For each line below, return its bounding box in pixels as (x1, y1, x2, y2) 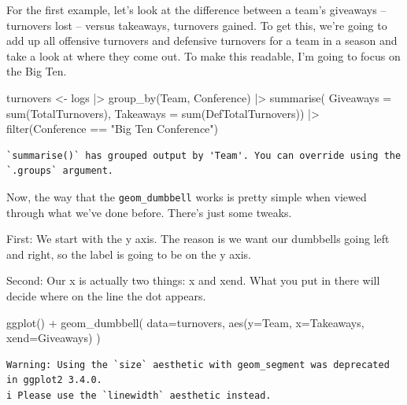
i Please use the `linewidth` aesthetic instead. (6, 389, 272, 401)
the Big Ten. (6, 63, 67, 79)
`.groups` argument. (6, 165, 114, 177)
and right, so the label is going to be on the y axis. (6, 245, 251, 262)
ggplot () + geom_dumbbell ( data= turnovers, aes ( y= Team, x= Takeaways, (6, 314, 364, 330)
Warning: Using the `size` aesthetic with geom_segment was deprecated (6, 359, 390, 370)
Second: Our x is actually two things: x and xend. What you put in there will (6, 272, 380, 289)
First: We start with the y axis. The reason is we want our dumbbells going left (6, 230, 390, 247)
